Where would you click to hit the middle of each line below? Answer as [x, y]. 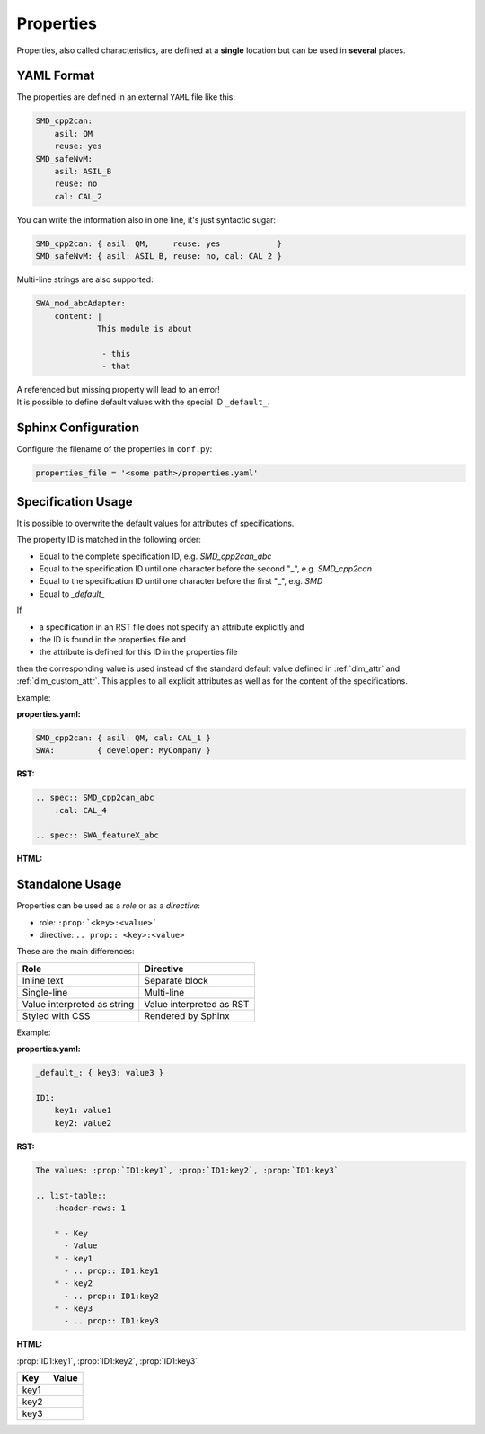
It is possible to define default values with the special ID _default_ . [143, 402]
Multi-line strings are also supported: [85, 279]
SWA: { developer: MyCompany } [123, 751]
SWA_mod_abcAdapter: [80, 304]
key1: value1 [83, 1111]
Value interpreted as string [78, 1004]
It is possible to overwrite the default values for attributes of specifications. [155, 523]
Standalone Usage [69, 885]
